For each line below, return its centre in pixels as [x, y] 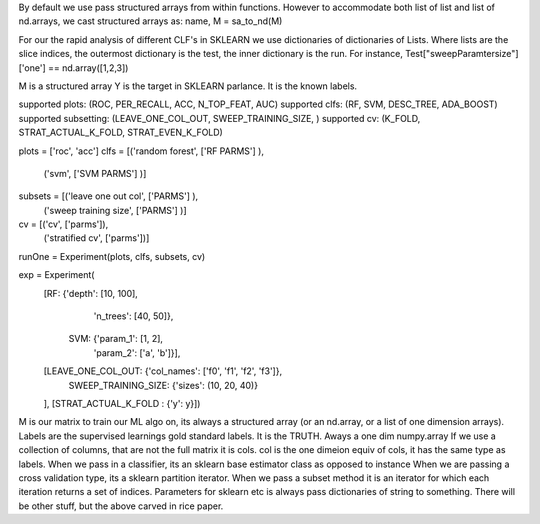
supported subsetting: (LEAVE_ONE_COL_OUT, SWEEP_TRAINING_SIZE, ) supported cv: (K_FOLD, [219, 118]
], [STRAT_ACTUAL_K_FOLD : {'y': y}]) [122, 403]
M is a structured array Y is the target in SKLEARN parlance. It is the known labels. [188, 86]
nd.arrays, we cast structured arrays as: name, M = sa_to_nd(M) [150, 21]
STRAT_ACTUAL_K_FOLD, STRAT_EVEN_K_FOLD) [121, 132]
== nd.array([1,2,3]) [88, 67]
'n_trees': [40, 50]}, [133, 316]
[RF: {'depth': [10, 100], [91, 293]
